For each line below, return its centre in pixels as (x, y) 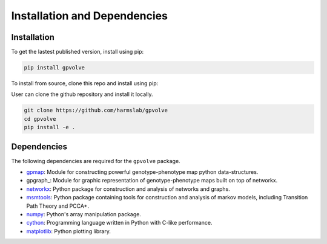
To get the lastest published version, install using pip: (78, 52)
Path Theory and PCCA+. (58, 206)
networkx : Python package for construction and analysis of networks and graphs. (128, 189)
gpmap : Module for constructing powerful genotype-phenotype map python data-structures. (142, 172)
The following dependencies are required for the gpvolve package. (96, 161)
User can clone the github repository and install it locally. (82, 94)
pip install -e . (50, 127)
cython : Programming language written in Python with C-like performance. (119, 223)
